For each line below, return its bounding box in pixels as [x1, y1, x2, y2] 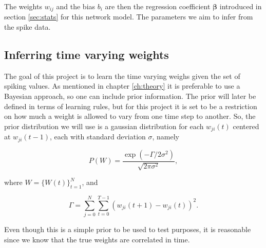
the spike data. [4, 22, 51, 32]
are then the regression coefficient [105, 1, 211, 11]
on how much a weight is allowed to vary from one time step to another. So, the [4, 111, 256, 121]
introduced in [219, 1, 262, 11]
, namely [152, 131, 179, 142]
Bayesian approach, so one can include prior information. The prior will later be [4, 91, 256, 101]
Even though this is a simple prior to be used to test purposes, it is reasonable [4, 224, 251, 235]
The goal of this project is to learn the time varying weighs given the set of [4, 70, 240, 81]
